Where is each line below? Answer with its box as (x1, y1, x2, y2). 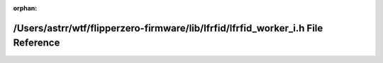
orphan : (13, 4, 38, 12)
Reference (13, 37, 60, 49)
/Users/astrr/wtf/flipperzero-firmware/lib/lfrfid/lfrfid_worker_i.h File (13, 22, 323, 34)
